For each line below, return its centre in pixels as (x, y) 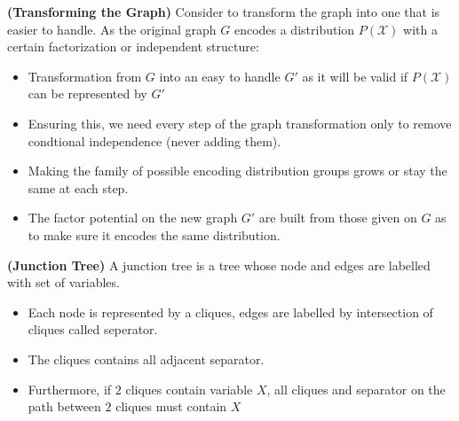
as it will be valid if (355, 76)
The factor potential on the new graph (133, 218)
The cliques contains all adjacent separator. (146, 359)
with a (420, 29)
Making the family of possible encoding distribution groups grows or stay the (237, 171)
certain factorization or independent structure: (133, 47)
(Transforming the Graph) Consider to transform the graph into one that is (224, 12)
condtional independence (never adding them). (154, 140)
